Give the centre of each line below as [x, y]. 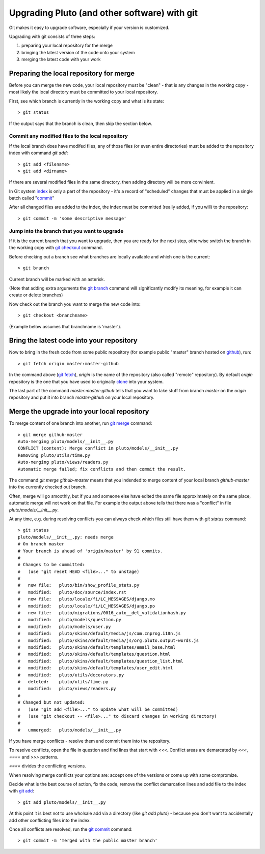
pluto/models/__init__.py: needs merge [66, 537]
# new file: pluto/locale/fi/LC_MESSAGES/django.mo [86, 599]
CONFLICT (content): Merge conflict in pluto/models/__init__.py [98, 448]
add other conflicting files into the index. [50, 820]
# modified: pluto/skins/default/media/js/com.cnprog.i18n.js [99, 633]
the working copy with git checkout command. [56, 248]
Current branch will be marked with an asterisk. [57, 279]
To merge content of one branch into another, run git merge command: [80, 423]
